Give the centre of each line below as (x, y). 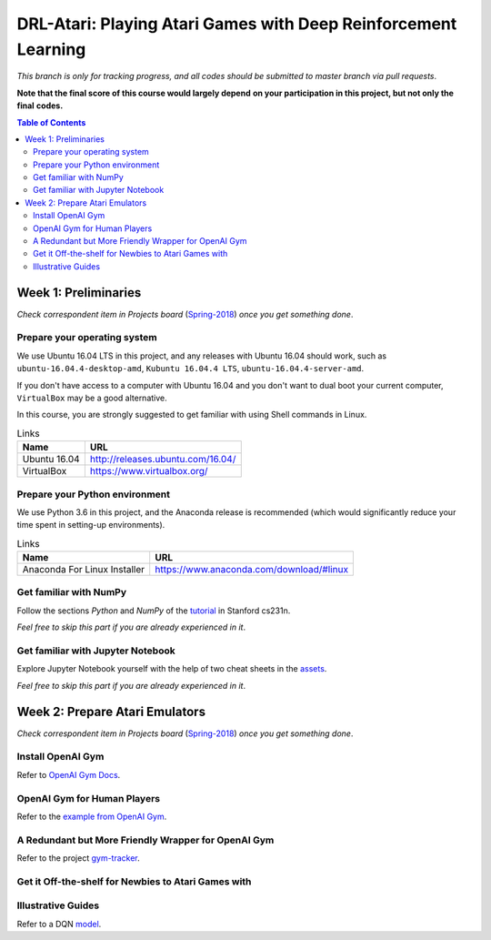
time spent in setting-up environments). (91, 525)
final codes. (40, 106)
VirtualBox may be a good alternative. (92, 398)
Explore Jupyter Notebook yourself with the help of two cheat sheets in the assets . (172, 669)
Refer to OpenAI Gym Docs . (69, 774)
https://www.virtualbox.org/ (149, 471)
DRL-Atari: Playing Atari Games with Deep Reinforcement (237, 24)
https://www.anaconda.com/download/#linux (252, 570)
